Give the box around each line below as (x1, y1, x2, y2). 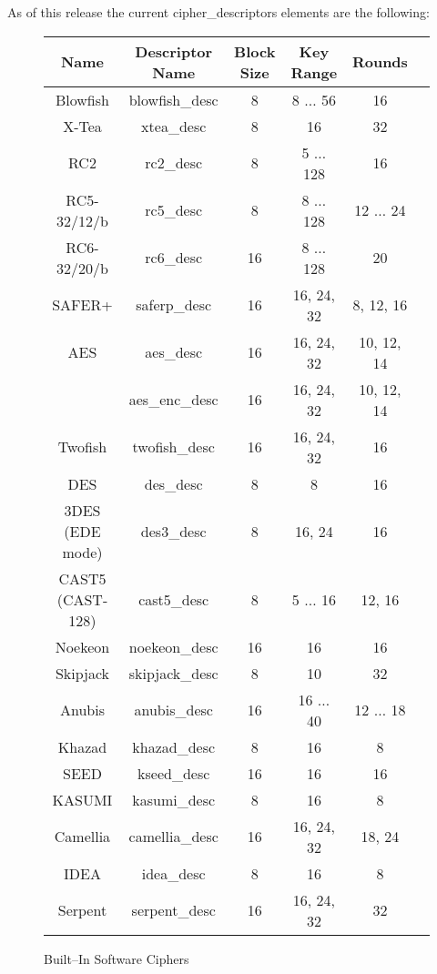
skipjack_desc (128, 662, 218, 684)
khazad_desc (132, 736, 216, 757)
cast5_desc (138, 588, 209, 610)
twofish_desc (132, 436, 215, 458)
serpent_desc (131, 899, 216, 921)
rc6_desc (145, 247, 203, 269)
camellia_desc (128, 826, 218, 847)
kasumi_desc (132, 788, 216, 810)
